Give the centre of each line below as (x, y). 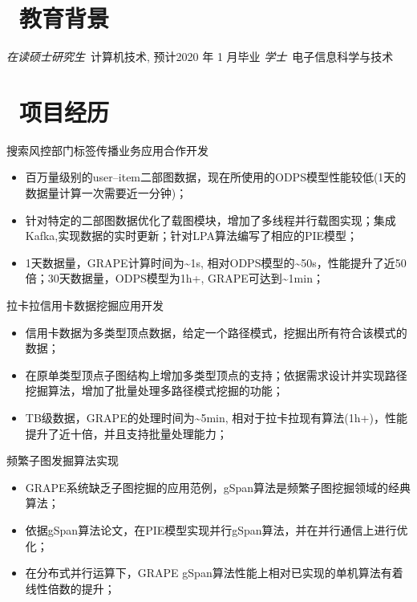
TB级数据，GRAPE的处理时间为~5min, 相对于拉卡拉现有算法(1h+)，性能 (216, 417)
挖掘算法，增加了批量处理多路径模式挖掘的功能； (154, 390)
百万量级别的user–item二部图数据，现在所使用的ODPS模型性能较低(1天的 (216, 177)
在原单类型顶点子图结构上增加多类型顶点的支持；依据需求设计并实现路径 (216, 374)
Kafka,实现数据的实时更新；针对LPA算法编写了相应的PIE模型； (191, 236)
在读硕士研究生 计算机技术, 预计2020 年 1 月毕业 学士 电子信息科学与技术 (200, 57)
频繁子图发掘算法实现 (63, 460)
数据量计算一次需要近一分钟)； (106, 193)
